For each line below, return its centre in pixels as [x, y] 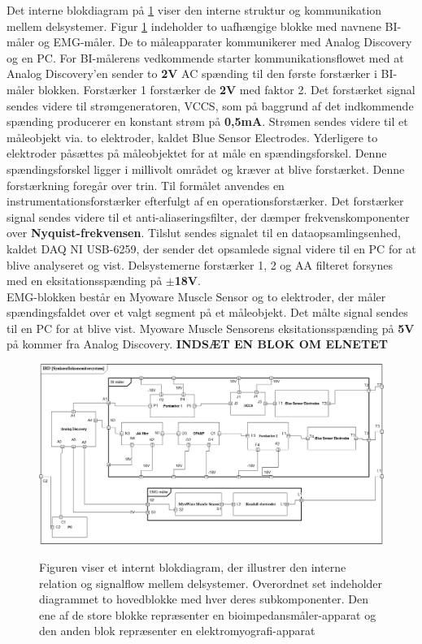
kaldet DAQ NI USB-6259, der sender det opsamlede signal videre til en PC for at [211, 248]
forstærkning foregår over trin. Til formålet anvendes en [146, 185]
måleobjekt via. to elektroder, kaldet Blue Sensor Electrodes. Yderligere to [192, 137]
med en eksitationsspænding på [85, 281]
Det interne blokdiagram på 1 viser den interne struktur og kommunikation [194, 10]
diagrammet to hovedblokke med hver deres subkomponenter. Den [204, 599]
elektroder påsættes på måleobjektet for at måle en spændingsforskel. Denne [197, 153]
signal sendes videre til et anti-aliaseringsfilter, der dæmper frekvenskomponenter [208, 216]
